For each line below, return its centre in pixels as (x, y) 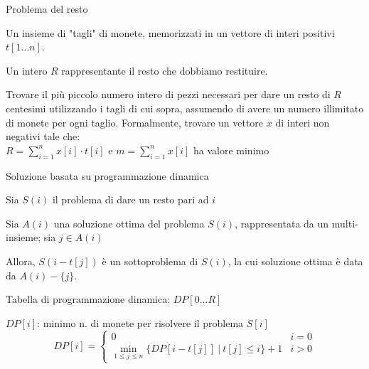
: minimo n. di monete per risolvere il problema (140, 322)
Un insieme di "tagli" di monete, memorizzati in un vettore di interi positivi (170, 32)
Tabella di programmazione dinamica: (88, 299)
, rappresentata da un (282, 223)
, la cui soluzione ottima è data (295, 261)
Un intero (27, 70)
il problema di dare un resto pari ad (130, 199)
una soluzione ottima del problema (129, 223)
